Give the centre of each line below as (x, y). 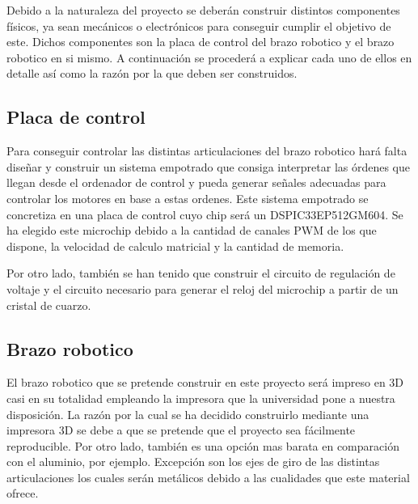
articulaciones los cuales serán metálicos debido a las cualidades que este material (208, 477)
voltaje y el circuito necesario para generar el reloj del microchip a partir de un (203, 288)
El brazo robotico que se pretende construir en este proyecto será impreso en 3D (205, 382)
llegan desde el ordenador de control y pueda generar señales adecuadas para (196, 182)
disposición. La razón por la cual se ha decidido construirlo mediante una (188, 414)
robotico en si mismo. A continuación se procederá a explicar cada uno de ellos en (209, 57)
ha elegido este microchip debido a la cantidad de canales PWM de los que (192, 230)
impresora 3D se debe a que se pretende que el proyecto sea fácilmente (181, 430)
